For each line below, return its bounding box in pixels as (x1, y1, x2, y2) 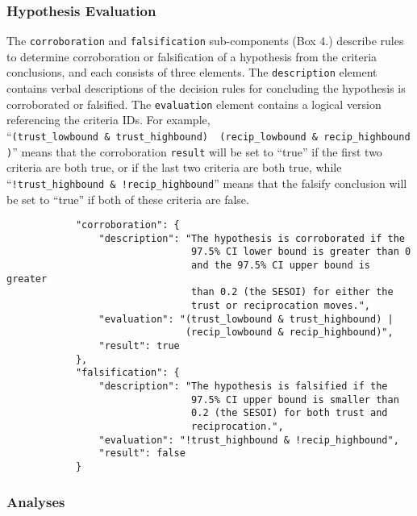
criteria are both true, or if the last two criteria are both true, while (6, 159, 342, 176)
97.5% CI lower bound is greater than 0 (191, 246, 411, 258)
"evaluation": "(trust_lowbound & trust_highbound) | (98, 313, 394, 325)
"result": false (98, 447, 186, 460)
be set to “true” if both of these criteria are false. (6, 190, 249, 207)
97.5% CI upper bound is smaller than (191, 393, 399, 406)
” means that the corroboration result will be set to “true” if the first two (12, 143, 382, 160)
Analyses (6, 491, 65, 511)
